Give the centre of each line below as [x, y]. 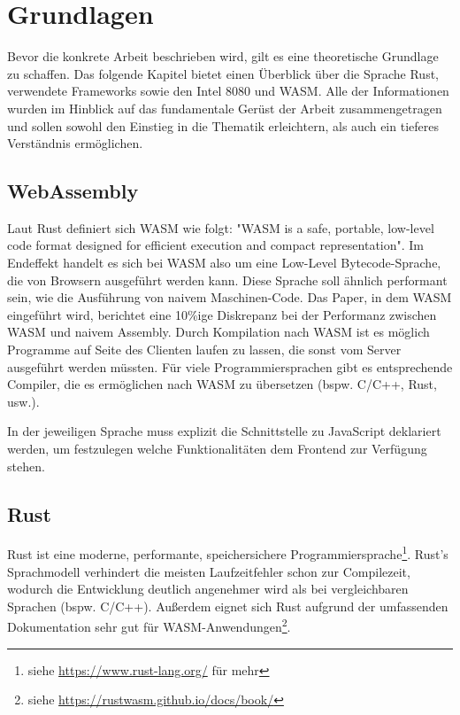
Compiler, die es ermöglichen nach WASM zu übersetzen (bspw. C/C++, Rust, [222, 384]
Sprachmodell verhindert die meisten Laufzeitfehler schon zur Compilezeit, [209, 571]
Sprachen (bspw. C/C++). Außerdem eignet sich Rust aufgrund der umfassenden [228, 606]
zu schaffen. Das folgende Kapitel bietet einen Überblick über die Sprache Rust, [223, 73]
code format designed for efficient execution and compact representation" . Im [216, 245]
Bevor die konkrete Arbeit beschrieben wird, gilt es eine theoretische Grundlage [223, 56]
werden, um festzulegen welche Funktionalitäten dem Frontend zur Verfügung [217, 449]
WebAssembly [73, 191]
